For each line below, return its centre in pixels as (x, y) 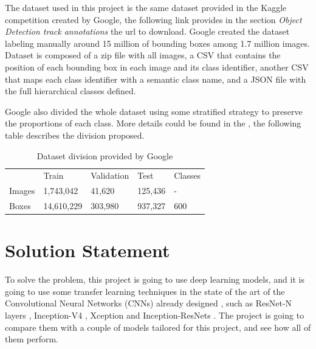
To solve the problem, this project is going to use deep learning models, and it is (155, 279)
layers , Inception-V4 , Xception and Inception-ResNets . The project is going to (155, 315)
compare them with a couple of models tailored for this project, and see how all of (158, 327)
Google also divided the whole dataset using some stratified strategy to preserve (154, 111)
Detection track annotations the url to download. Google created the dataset (147, 31)
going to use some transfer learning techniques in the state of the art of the (145, 291)
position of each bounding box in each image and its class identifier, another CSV (157, 67)
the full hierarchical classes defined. (70, 91)
